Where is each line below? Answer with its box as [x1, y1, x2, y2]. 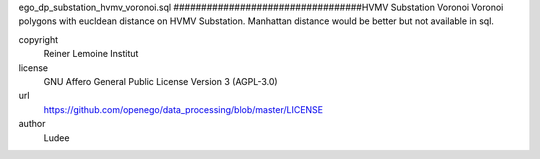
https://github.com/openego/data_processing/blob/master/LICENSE [43, 103, 324, 115]
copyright [18, 33, 59, 45]
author [18, 118, 46, 130]
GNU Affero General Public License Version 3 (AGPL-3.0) [43, 75, 279, 87]
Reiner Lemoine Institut [43, 48, 139, 60]
